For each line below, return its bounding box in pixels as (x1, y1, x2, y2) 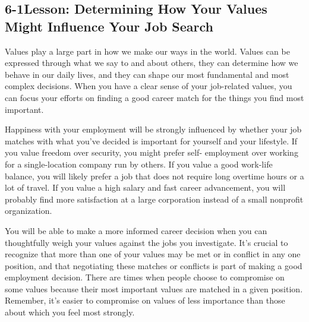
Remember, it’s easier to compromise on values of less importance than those (5, 294, 285, 307)
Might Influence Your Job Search (5, 17, 214, 35)
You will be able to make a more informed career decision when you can (5, 224, 267, 236)
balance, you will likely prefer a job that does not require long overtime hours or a (5, 169, 304, 182)
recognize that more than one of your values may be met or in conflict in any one (5, 248, 301, 260)
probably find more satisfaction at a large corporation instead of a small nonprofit (5, 192, 304, 205)
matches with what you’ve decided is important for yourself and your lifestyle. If (5, 134, 298, 147)
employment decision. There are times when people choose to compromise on (5, 271, 285, 283)
